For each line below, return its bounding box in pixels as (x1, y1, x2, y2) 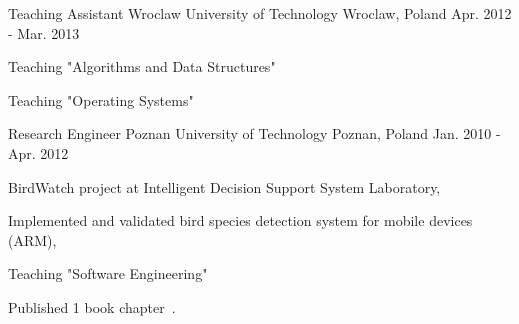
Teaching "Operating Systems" (8, 89, 194, 110)
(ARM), (8, 229, 57, 250)
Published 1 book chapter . (8, 296, 176, 317)
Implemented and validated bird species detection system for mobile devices (8, 210, 473, 231)
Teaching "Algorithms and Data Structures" (8, 56, 276, 77)
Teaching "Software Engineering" (8, 263, 208, 284)
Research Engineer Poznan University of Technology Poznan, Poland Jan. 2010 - (8, 123, 501, 144)
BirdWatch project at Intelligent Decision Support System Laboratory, (8, 176, 441, 197)
